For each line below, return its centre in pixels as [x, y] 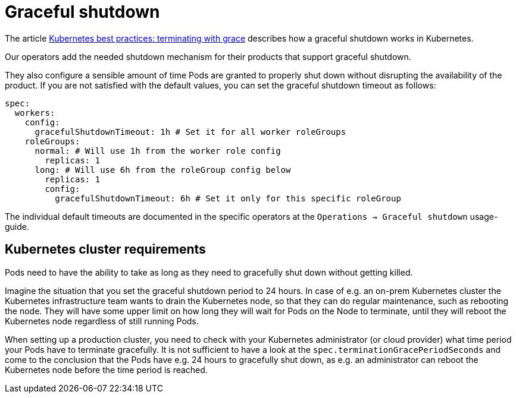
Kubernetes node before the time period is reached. [106, 369]
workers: [35, 113]
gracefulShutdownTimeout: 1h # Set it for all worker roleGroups [190, 132]
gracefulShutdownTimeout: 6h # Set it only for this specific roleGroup [228, 198]
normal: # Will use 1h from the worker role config [158, 151]
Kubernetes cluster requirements [105, 249]
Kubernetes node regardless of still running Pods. [102, 321]
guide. [17, 226]
